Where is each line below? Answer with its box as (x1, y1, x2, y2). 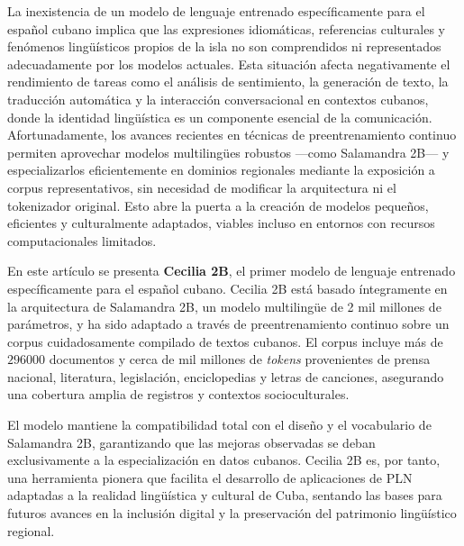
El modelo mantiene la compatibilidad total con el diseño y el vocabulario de (7, 415, 432, 434)
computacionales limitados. (7, 231, 157, 250)
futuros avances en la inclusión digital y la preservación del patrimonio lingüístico (7, 504, 457, 523)
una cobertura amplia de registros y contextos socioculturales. (7, 385, 350, 404)
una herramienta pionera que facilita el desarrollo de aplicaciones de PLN (7, 468, 413, 487)
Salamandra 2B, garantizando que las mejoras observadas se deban (7, 432, 376, 451)
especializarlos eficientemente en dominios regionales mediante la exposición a (7, 160, 435, 179)
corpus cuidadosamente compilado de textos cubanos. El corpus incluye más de (7, 332, 443, 350)
